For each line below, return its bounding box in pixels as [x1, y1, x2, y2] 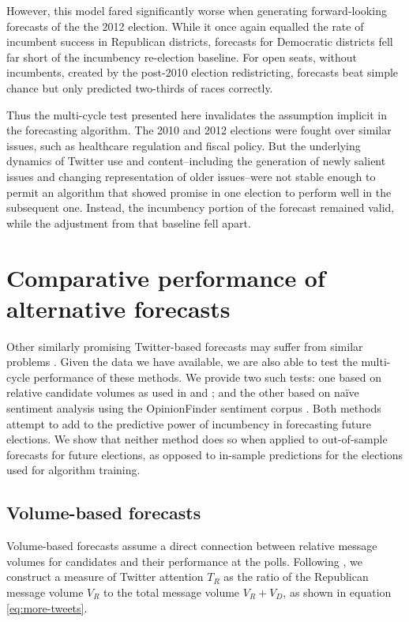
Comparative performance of [6, 261, 325, 293]
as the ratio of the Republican [223, 568, 369, 585]
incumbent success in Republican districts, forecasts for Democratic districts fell [6, 33, 393, 50]
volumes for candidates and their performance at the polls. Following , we [6, 552, 362, 569]
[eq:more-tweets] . [6, 599, 88, 616]
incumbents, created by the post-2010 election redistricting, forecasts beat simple [6, 64, 399, 81]
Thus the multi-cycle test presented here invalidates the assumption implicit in [6, 106, 387, 123]
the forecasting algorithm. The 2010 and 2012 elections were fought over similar [6, 122, 392, 138]
